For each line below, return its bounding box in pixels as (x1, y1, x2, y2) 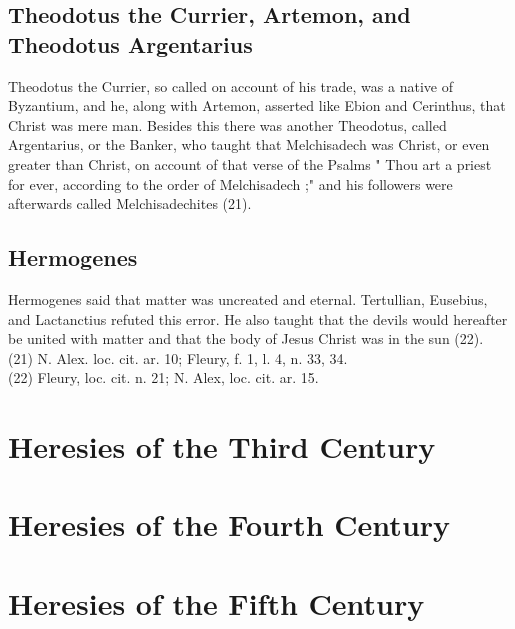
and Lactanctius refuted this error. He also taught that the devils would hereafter (8, 308, 508, 329)
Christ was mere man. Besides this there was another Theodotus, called (8, 114, 447, 135)
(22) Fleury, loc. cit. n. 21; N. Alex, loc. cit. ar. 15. (8, 367, 319, 388)
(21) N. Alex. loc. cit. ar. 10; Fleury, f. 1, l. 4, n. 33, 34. (8, 347, 348, 368)
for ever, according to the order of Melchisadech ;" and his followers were (8, 173, 453, 194)
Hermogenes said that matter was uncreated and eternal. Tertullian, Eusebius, (8, 288, 488, 309)
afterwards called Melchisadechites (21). (8, 193, 252, 214)
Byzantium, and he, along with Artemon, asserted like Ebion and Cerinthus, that (8, 95, 506, 116)
